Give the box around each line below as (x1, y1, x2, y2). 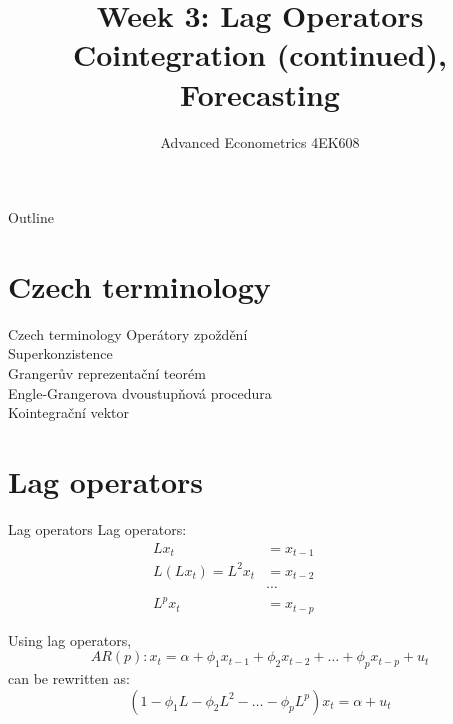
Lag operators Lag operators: (8, 518, 187, 539)
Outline (8, 207, 54, 228)
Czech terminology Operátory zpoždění (8, 323, 248, 344)
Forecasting (180, 73, 340, 114)
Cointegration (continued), (72, 34, 448, 75)
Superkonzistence (8, 343, 113, 364)
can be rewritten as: (8, 667, 130, 688)
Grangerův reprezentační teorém (8, 363, 206, 383)
